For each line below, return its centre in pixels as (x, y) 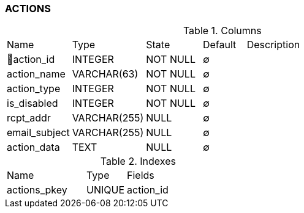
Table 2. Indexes (138, 161)
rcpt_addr (29, 118)
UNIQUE (106, 190)
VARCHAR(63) (105, 74)
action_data (33, 147)
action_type (34, 89)
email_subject (38, 133)
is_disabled (32, 103)
